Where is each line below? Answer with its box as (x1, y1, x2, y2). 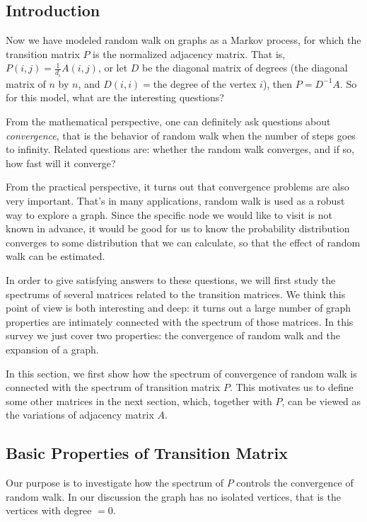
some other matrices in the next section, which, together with (6, 393, 272, 408)
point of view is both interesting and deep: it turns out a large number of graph (6, 300, 351, 315)
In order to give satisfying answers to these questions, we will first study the (6, 272, 336, 287)
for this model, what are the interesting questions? (6, 90, 224, 105)
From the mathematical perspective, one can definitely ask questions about (6, 114, 331, 129)
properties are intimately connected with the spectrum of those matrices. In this (6, 314, 354, 329)
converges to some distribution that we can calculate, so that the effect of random (6, 234, 361, 249)
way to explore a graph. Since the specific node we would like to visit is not (6, 207, 332, 222)
